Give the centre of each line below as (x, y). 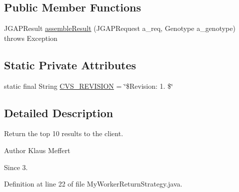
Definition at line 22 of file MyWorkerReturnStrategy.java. (93, 184)
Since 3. (16, 167)
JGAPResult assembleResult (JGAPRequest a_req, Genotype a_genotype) (120, 28)
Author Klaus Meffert (37, 150)
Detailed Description (59, 112)
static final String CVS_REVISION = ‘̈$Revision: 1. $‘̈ (88, 86)
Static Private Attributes (70, 65)
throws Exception (31, 38)
